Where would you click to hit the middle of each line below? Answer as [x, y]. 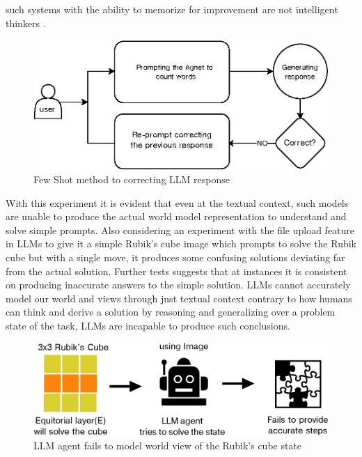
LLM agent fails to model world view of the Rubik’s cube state [168, 445]
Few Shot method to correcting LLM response [132, 179]
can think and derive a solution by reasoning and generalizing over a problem [171, 312]
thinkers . [26, 23]
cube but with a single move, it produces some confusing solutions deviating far [175, 257]
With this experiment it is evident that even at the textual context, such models [177, 202]
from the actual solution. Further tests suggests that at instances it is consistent [176, 271]
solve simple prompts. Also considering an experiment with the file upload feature [180, 230]
